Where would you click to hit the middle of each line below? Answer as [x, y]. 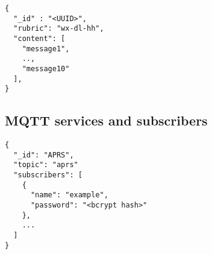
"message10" [46, 68]
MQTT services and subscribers [106, 120]
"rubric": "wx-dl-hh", [59, 29]
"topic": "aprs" [46, 165]
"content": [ [39, 38]
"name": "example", [69, 195]
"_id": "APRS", [44, 155]
